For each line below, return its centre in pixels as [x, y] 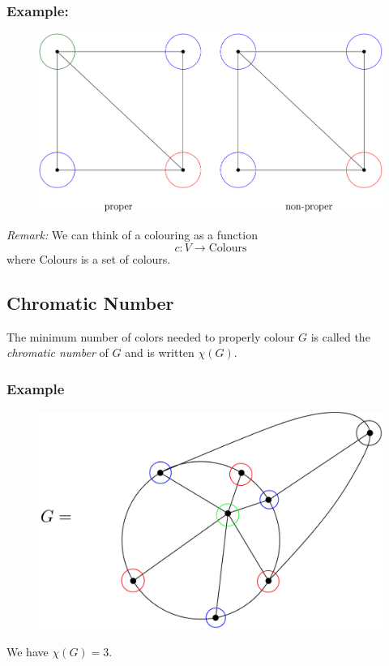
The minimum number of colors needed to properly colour [151, 336]
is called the [340, 336]
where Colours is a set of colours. [89, 258]
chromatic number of [58, 352]
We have [28, 651]
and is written [160, 352]
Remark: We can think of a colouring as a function [132, 235]
